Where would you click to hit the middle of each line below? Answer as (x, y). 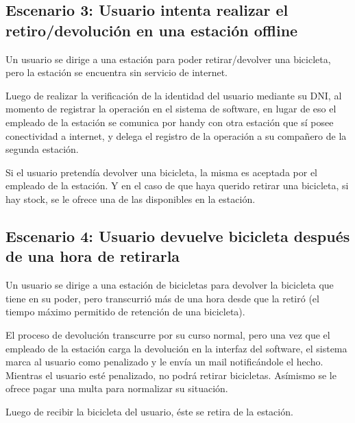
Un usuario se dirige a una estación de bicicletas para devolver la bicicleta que (170, 285)
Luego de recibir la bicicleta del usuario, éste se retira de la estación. (149, 411)
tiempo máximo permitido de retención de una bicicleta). (125, 312)
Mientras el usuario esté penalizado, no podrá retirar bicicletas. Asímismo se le (171, 375)
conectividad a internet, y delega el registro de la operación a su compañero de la (176, 135)
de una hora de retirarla (93, 256)
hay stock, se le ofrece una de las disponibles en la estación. (131, 198)
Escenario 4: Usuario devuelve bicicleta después (178, 235)
